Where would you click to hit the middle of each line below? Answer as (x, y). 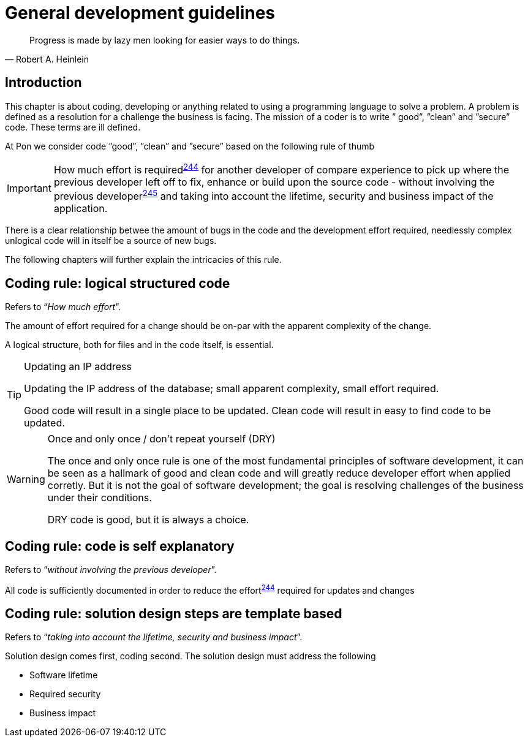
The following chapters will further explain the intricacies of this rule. (143, 260)
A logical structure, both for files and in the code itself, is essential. (139, 345)
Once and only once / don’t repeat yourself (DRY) (161, 439)
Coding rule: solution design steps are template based (174, 614)
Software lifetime (64, 675)
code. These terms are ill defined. (73, 127)
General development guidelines (140, 13)
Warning (26, 479)
